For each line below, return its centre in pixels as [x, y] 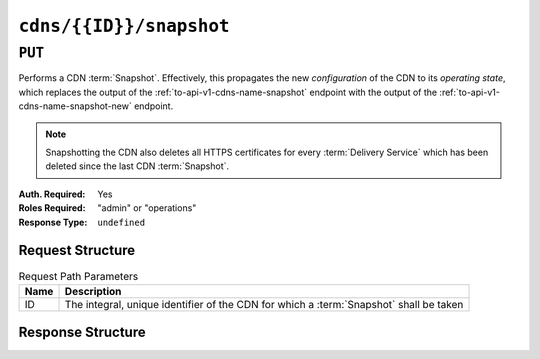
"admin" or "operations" [147, 208]
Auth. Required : [52, 194]
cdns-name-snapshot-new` [75, 106]
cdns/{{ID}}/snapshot [124, 26]
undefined [121, 222]
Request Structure [77, 250]
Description [93, 291]
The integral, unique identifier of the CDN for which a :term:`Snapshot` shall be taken [264, 304]
